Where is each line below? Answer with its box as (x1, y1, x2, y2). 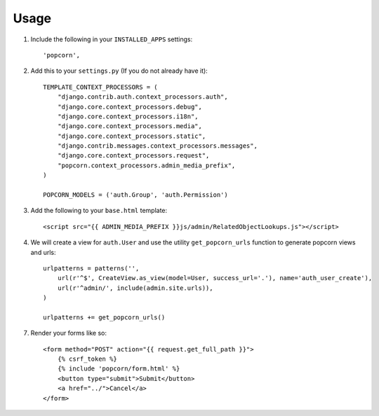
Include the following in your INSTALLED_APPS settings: (30, 35, 193, 43)
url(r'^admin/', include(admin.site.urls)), (57, 284, 213, 292)
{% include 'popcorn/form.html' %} (57, 365, 180, 373)
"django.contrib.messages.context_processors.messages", (57, 142, 258, 150)
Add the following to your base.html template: (30, 207, 168, 215)
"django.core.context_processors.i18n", (57, 112, 199, 120)
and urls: (30, 248, 56, 256)
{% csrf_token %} (57, 355, 117, 363)
